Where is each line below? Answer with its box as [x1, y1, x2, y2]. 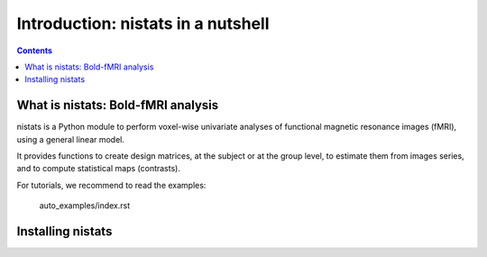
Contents [16, 45, 53, 56]
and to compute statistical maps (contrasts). [16, 163, 180, 174]
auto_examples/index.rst [39, 200, 131, 211]
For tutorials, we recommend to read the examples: [16, 179, 207, 190]
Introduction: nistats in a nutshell [16, 14, 270, 33]
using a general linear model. [16, 133, 125, 144]
